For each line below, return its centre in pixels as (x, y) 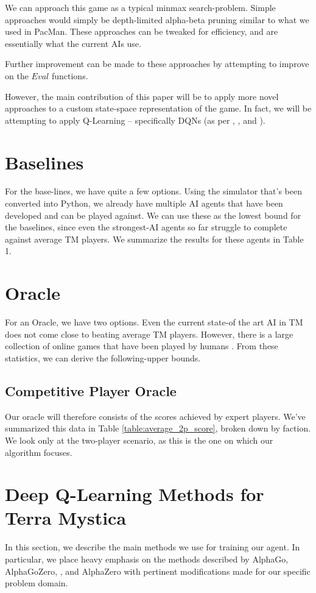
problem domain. (37, 583)
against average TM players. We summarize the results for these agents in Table (154, 239)
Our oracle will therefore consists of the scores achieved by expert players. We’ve (155, 416)
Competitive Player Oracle (91, 390)
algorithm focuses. (39, 452)
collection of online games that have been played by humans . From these (142, 346)
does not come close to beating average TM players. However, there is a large (149, 334)
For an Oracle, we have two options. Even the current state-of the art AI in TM (154, 322)
